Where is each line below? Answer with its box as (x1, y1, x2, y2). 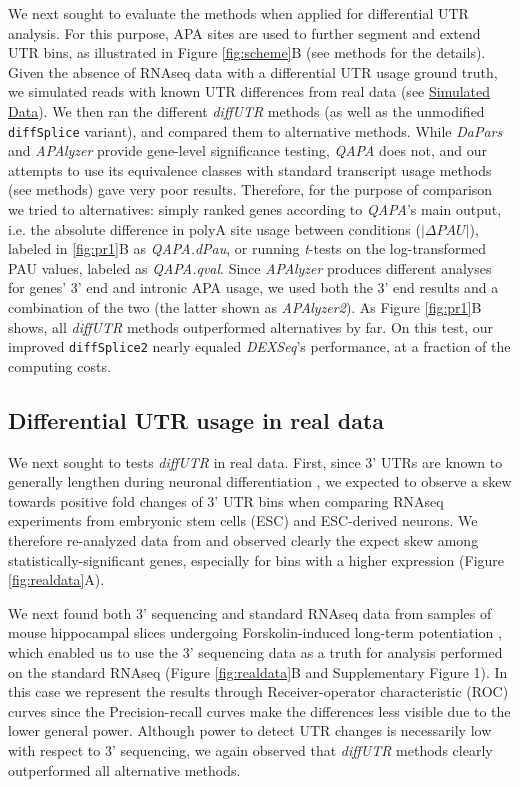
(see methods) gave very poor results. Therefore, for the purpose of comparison (8, 179, 493, 200)
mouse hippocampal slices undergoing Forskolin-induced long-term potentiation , (8, 622, 502, 643)
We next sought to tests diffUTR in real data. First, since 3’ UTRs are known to (8, 451, 503, 472)
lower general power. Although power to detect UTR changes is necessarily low (8, 720, 492, 741)
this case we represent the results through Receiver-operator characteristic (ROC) (8, 681, 509, 702)
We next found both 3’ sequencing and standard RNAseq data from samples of (8, 602, 492, 623)
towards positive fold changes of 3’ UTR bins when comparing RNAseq (8, 490, 444, 511)
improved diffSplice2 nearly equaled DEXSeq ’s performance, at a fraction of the (8, 336, 511, 357)
